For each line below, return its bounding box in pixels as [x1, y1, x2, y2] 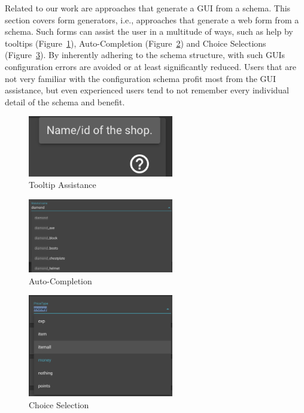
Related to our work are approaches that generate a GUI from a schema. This [5, 2, 291, 14]
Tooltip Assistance [29, 178, 96, 191]
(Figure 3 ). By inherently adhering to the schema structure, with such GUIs [5, 48, 285, 61]
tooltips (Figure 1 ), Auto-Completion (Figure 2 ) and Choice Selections [5, 37, 266, 49]
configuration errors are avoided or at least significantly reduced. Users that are [5, 60, 296, 72]
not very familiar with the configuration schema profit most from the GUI [5, 72, 276, 84]
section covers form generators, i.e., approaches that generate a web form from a [5, 13, 299, 26]
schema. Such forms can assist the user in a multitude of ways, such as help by [5, 25, 293, 38]
